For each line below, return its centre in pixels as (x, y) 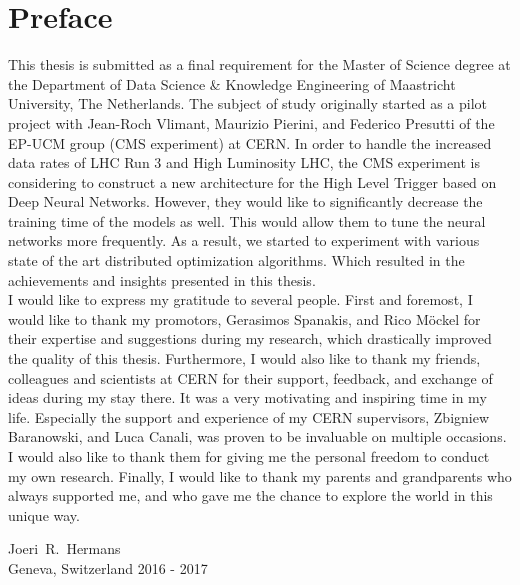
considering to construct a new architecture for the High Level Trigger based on (252, 181)
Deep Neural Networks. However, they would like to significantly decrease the (245, 201)
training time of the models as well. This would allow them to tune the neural (247, 220)
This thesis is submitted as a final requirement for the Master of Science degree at (259, 64)
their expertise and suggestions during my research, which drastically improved (250, 338)
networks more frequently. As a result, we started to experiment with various (244, 240)
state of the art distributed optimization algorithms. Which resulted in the (236, 260)
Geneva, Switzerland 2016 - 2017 (108, 567)
